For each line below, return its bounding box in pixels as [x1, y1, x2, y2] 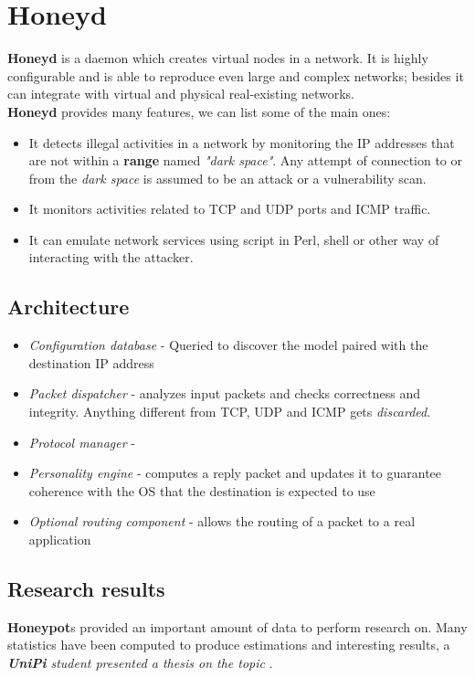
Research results [7, 575, 165, 602]
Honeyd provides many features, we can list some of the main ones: [7, 101, 391, 121]
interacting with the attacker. [28, 248, 194, 267]
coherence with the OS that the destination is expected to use [28, 481, 375, 500]
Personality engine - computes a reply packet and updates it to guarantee [28, 463, 442, 482]
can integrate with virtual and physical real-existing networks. [7, 84, 354, 103]
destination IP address [28, 353, 154, 372]
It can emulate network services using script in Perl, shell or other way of [28, 229, 439, 249]
